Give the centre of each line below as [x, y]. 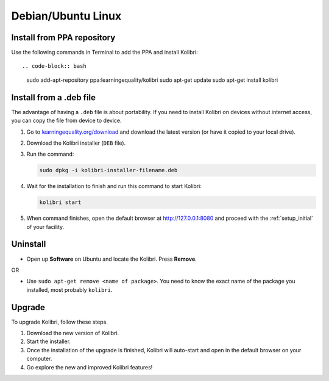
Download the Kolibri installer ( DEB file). [76, 143]
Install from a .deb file [54, 97]
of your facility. [45, 227]
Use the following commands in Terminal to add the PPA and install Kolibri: [104, 53]
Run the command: [50, 154]
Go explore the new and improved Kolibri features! [90, 367]
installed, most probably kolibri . [69, 289]
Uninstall [29, 244]
